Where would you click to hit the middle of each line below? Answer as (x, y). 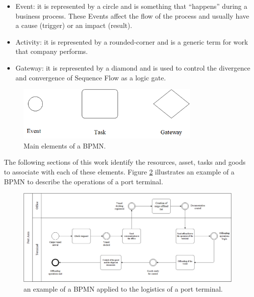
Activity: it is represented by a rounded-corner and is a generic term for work (132, 41)
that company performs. (51, 51)
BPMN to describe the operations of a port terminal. (84, 181)
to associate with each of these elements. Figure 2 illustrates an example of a (119, 172)
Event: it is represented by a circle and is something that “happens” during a (131, 6)
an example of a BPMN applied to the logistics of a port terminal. (123, 288)
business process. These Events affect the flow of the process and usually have (132, 15)
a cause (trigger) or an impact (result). (74, 25)
